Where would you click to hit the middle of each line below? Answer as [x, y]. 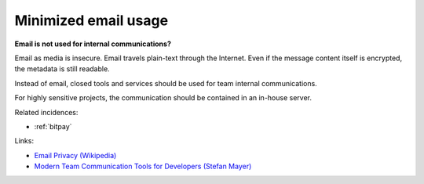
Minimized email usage [91, 20]
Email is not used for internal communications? [93, 44]
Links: [24, 141]
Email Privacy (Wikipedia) [75, 155]
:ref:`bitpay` [53, 126]
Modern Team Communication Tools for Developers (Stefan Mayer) [143, 166]
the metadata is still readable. [62, 69]
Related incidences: [46, 112]
